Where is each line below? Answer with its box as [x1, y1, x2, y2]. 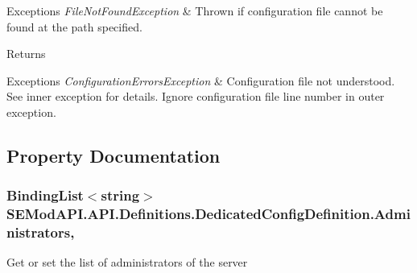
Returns [6, 45, 46, 62]
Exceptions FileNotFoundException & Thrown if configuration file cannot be [6, 2, 383, 19]
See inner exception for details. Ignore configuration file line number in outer [6, 88, 385, 105]
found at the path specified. [6, 18, 142, 35]
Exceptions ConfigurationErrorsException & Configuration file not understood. [6, 72, 395, 89]
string [101, 185, 140, 205]
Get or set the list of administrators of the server [6, 254, 248, 271]
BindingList [6, 185, 84, 205]
